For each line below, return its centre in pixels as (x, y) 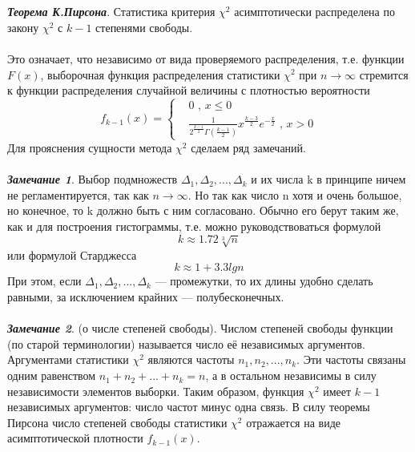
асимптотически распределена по (314, 12)
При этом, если (44, 281)
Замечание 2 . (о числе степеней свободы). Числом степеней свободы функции (200, 328)
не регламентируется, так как (78, 194)
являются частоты (191, 359)
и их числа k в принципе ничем (328, 179)
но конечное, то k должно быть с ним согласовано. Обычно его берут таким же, (203, 210)
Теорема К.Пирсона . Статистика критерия (111, 12)
